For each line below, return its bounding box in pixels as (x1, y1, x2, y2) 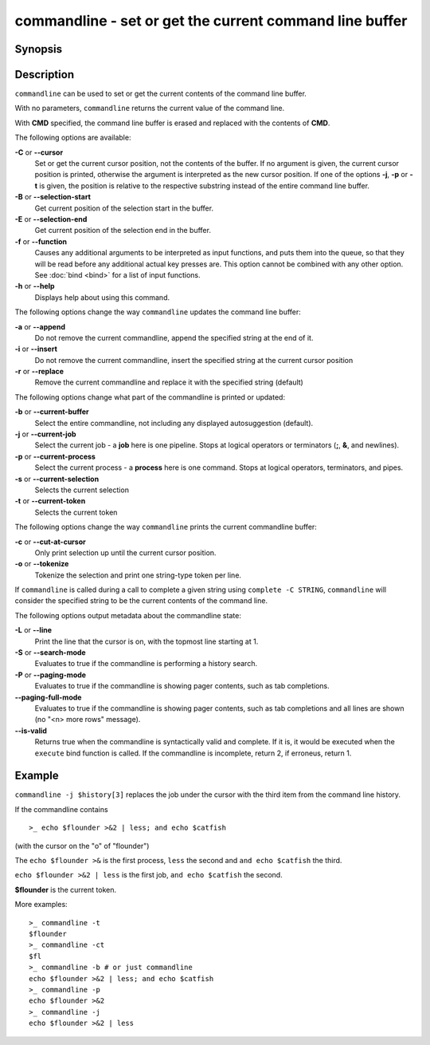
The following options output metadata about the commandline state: (14, 610, 242, 620)
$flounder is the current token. (14, 885, 117, 894)
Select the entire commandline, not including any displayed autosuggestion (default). (34, 418, 314, 428)
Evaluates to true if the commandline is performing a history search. (34, 659, 258, 668)
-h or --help (14, 282, 55, 291)
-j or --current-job (14, 429, 76, 439)
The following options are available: (14, 132, 131, 143)
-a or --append (14, 321, 65, 331)
